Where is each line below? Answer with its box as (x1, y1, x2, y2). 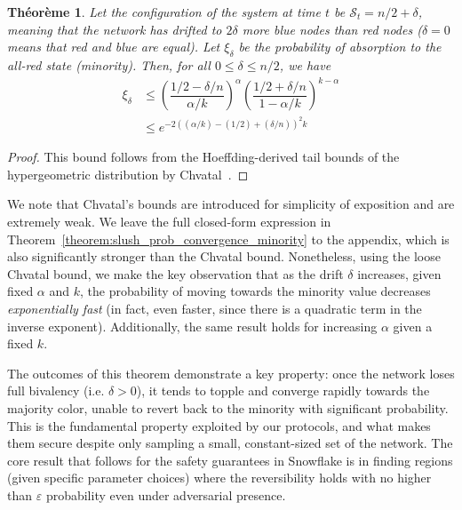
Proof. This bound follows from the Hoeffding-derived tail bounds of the (7, 147, 400, 166)
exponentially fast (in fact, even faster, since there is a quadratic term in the (7, 299, 422, 317)
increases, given (357, 264, 442, 283)
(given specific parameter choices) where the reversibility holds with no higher (7, 468, 432, 487)
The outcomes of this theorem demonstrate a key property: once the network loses (7, 363, 455, 382)
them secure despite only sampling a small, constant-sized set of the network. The (7, 434, 453, 452)
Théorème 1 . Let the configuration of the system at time (7, 3, 321, 20)
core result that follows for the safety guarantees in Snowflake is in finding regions (7, 450, 453, 469)
